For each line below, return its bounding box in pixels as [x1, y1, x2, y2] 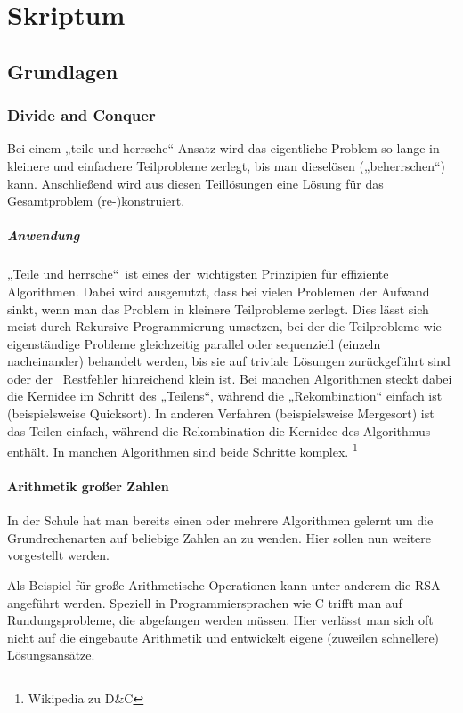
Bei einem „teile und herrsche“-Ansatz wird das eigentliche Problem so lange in [7, 139, 440, 158]
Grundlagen [7, 57, 118, 85]
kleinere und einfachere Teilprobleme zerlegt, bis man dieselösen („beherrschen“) [7, 156, 446, 174]
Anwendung [7, 226, 80, 245]
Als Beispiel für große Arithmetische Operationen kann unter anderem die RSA [7, 576, 441, 595]
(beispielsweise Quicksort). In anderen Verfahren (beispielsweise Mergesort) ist [7, 404, 435, 423]
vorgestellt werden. [7, 546, 110, 564]
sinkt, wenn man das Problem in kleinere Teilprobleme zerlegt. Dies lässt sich [7, 299, 429, 318]
